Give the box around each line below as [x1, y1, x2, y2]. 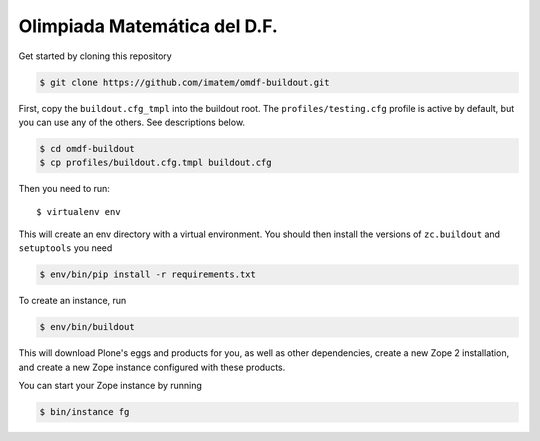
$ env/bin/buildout [39, 321, 135, 333]
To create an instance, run [18, 295, 127, 307]
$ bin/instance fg [39, 406, 130, 418]
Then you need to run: [18, 183, 110, 195]
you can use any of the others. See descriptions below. [18, 116, 245, 128]
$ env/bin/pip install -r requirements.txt [39, 269, 257, 280]
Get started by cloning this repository [18, 50, 172, 62]
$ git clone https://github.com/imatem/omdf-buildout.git [39, 76, 330, 88]
